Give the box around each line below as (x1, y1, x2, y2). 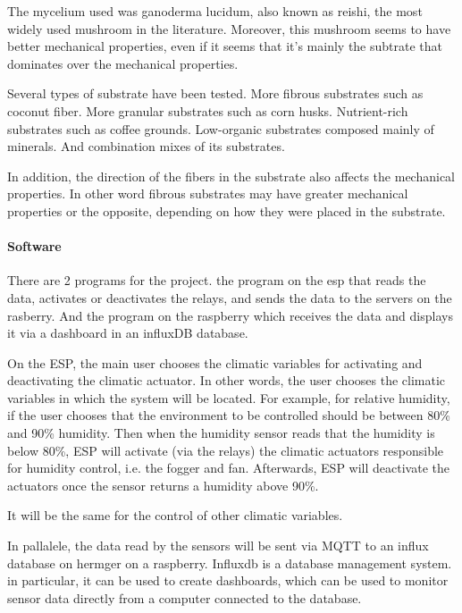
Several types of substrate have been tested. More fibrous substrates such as (7, 84, 424, 103)
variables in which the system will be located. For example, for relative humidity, (7, 388, 450, 407)
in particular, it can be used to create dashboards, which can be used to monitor (7, 571, 449, 590)
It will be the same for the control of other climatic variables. (7, 506, 343, 525)
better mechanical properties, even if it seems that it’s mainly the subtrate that (7, 37, 443, 55)
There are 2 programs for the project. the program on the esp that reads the (7, 271, 426, 290)
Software (7, 237, 62, 256)
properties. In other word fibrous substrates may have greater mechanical (7, 184, 408, 203)
